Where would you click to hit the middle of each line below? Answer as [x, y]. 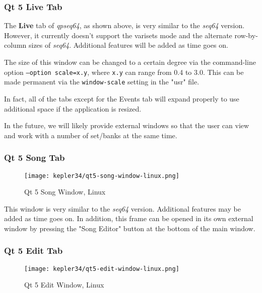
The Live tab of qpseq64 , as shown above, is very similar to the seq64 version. [124, 25]
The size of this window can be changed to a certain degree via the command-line [130, 62]
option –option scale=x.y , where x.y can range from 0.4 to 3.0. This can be [124, 72]
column [15, 45]
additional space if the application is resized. [73, 108]
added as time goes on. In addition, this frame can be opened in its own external [129, 218]
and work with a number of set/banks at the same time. [91, 135]
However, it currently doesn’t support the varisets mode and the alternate [118, 35]
